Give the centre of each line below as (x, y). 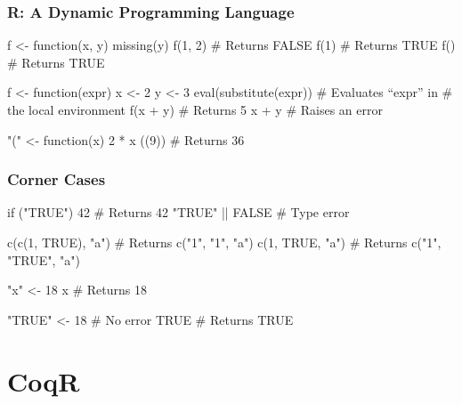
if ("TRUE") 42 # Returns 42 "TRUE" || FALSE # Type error (178, 212)
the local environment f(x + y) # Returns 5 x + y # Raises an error (195, 109)
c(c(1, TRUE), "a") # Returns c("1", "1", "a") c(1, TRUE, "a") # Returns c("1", (224, 242)
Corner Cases (57, 179)
